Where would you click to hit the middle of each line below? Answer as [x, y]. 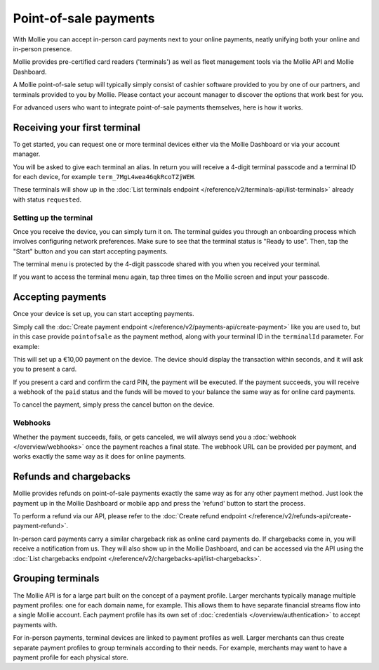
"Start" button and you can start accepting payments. [91, 251]
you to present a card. [45, 369]
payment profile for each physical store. [71, 657]
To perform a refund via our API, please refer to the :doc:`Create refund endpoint [130, 516]
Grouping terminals [56, 578]
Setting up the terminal [53, 218]
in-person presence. [42, 48]
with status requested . [47, 199]
